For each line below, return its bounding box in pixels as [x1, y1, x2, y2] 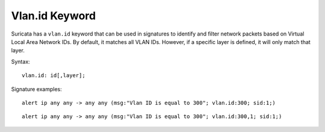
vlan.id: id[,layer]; [22, 72, 85, 79]
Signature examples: [11, 85, 63, 93]
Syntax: [11, 58, 30, 65]
